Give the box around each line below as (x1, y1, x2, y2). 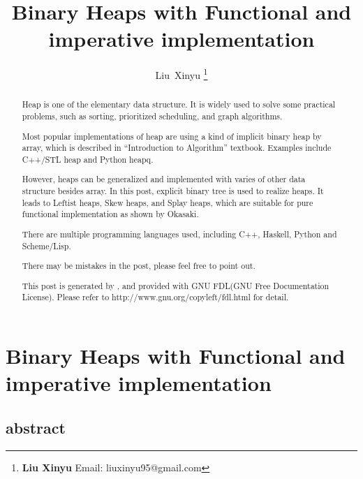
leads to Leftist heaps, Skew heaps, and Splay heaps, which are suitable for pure (22, 196, 313, 208)
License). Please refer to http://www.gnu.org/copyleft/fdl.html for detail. (22, 291, 289, 303)
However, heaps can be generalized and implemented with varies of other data (22, 173, 306, 185)
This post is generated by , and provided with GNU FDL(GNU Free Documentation (22, 279, 329, 291)
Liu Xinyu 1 (155, 66, 208, 82)
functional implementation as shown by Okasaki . (22, 208, 199, 220)
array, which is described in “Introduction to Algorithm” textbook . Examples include (22, 142, 332, 154)
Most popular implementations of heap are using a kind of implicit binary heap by (22, 130, 322, 142)
